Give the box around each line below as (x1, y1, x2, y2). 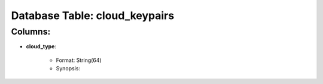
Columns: (11, 26, 51, 37)
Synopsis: (56, 65, 81, 72)
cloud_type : (26, 43, 57, 50)
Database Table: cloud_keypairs (11, 9, 175, 22)
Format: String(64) (56, 57, 102, 64)
